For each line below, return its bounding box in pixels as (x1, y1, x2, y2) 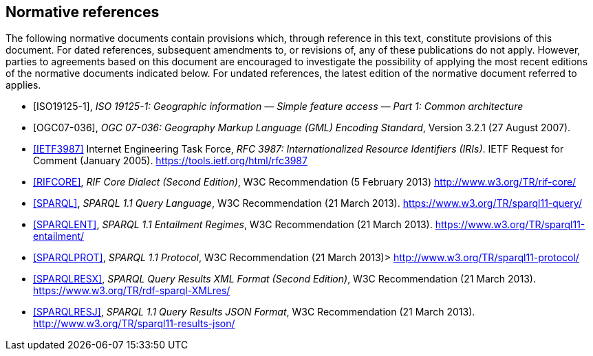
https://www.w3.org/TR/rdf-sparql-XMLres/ (33, 285, 230, 297)
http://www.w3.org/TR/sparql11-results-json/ (33, 318, 235, 330)
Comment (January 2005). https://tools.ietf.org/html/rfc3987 (33, 155, 308, 167)
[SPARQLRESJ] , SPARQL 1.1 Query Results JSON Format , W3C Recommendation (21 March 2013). (33, 306, 475, 318)
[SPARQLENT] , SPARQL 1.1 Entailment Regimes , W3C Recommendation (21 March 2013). (33, 219, 433, 231)
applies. (6, 79, 41, 91)
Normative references (6, 3, 160, 21)
